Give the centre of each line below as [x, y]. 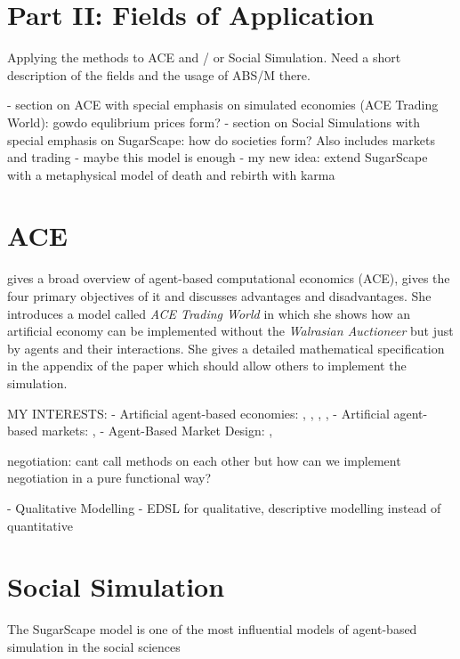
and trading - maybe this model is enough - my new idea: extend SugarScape [218, 157]
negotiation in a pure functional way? [109, 478]
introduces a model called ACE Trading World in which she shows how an [209, 313]
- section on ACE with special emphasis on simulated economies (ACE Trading [223, 105]
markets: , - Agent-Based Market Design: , [157, 431]
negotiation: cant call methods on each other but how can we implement [204, 460]
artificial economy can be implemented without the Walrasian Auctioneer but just [230, 331]
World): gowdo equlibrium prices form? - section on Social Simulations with [214, 122]
